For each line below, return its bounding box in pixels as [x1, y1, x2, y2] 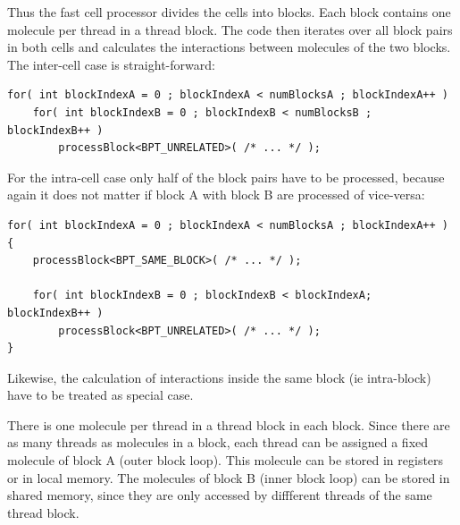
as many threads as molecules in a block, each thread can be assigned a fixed [7, 433, 429, 452]
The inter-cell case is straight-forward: [7, 55, 215, 73]
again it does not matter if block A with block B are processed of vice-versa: [7, 185, 425, 204]
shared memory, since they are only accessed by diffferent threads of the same [7, 486, 432, 504]
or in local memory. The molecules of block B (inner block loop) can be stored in [7, 468, 450, 487]
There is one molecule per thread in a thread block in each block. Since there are [7, 415, 450, 434]
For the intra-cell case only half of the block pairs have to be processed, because [7, 167, 445, 186]
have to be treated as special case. [7, 385, 194, 404]
